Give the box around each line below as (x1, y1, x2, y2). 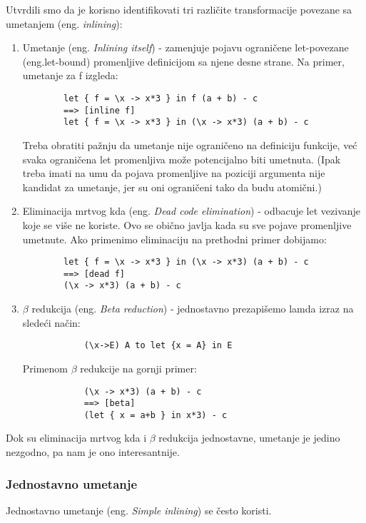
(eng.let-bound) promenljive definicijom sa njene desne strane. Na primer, (22, 54, 345, 68)
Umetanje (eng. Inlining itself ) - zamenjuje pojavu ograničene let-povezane (22, 40, 349, 55)
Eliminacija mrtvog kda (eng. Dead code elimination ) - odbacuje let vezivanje (22, 203, 361, 218)
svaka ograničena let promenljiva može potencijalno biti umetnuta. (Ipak (22, 151, 341, 166)
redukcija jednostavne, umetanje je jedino (158, 430, 340, 445)
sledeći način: (22, 315, 81, 330)
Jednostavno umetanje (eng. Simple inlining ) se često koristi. (6, 502, 272, 517)
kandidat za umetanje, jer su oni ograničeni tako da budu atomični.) (22, 179, 322, 194)
